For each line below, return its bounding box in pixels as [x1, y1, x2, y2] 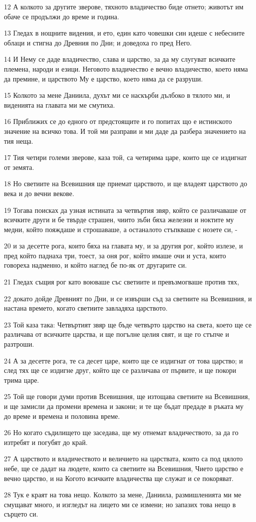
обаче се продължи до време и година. [4, 11, 119, 21]
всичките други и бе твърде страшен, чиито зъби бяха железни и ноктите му [4, 214, 234, 225]
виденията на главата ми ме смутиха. [4, 99, 115, 110]
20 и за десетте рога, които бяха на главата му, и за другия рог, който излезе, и [4, 241, 243, 251]
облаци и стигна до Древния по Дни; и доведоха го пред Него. [4, 37, 192, 47]
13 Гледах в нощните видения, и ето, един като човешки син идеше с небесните [4, 28, 245, 38]
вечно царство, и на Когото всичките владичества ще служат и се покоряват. [4, 473, 234, 483]
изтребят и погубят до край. [4, 437, 88, 447]
